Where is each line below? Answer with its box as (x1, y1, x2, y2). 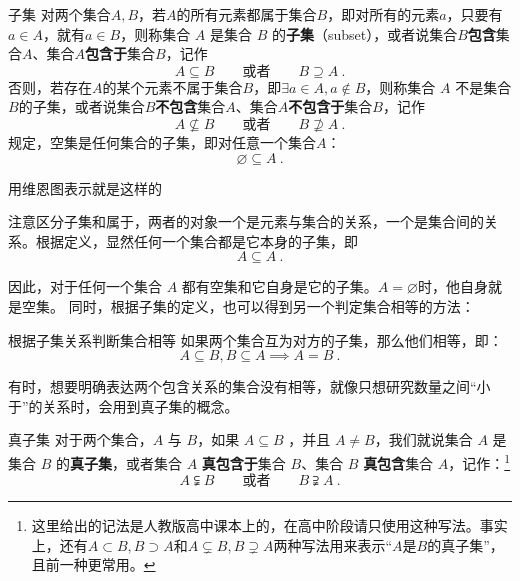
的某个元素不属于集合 (102, 76, 243, 97)
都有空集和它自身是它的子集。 (181, 276, 378, 297)
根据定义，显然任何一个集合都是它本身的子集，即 (35, 230, 358, 251)
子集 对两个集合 (8, 4, 111, 24)
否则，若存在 (8, 76, 92, 97)
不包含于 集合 (288, 96, 373, 117)
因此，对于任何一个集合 (8, 276, 162, 297)
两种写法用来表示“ (273, 534, 393, 555)
